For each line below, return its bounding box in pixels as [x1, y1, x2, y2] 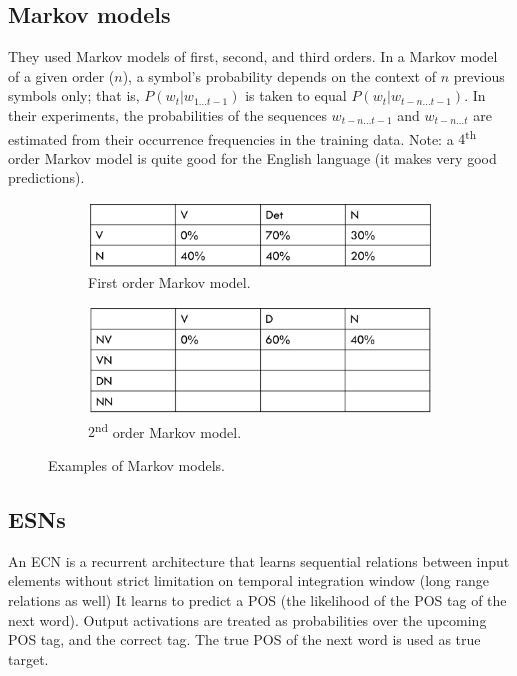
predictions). [8, 167, 85, 188]
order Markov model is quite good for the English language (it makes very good [8, 147, 497, 168]
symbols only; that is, [8, 85, 140, 106]
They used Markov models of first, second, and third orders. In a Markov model [8, 46, 498, 67]
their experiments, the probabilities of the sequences [8, 104, 327, 125]
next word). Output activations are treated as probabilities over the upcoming [8, 609, 487, 630]
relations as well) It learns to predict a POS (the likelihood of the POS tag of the [8, 590, 507, 611]
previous [453, 65, 505, 86]
